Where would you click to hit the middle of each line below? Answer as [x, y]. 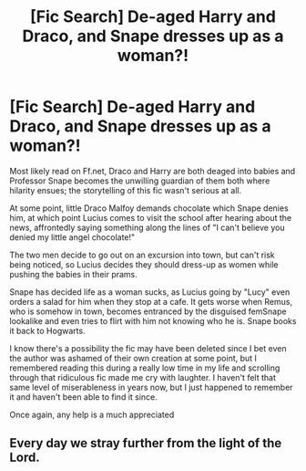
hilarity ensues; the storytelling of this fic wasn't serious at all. [126, 190]
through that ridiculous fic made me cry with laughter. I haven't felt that [143, 377]
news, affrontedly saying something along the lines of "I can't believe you [147, 227]
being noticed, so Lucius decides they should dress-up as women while [144, 264]
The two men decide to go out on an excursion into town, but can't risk [142, 255]
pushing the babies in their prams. [74, 274]
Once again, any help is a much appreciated [92, 414]
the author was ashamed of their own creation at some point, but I [133, 358]
